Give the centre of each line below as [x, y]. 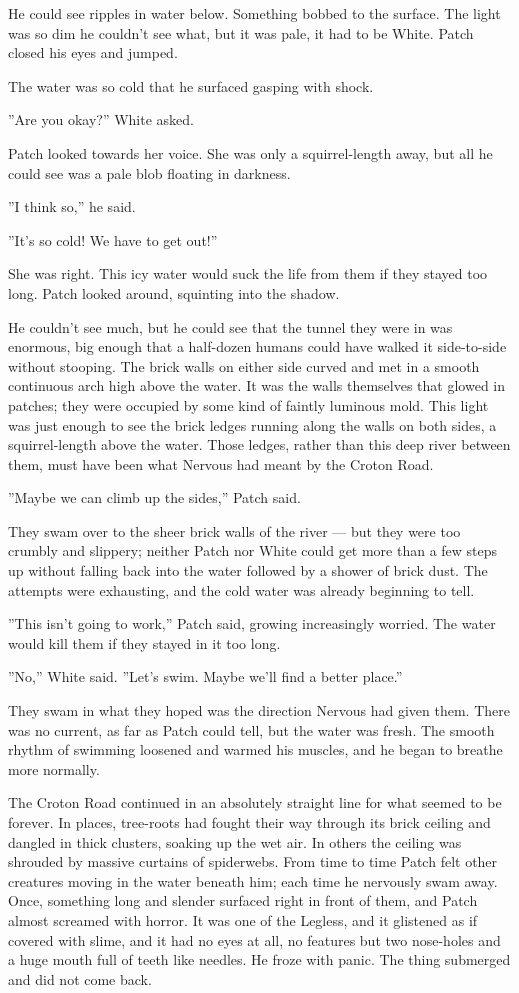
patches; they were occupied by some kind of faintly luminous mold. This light [248, 404]
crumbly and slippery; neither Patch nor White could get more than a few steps [253, 550]
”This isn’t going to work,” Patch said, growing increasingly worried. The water [252, 623]
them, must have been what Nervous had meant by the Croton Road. [221, 463]
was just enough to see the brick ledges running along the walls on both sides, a [252, 424]
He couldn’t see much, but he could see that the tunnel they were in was [230, 326]
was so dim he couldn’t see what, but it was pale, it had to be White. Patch [241, 32]
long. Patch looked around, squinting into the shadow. [174, 292]
